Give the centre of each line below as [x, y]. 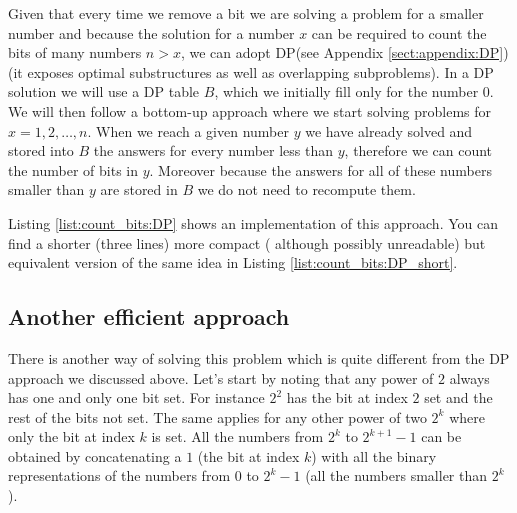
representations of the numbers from [119, 475]
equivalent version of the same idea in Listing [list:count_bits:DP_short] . [233, 262]
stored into [41, 150]
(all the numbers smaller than [396, 475]
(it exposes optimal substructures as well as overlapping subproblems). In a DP [251, 71]
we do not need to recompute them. [306, 189]
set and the [458, 397]
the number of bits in [73, 169]
